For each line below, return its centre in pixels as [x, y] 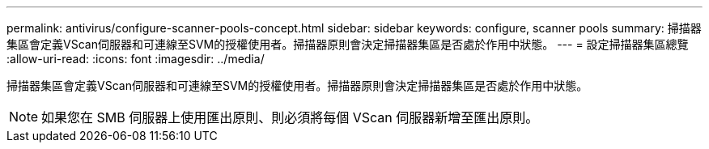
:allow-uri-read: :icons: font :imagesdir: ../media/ [136, 59]
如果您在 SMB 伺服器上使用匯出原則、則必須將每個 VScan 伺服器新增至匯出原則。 [290, 117]
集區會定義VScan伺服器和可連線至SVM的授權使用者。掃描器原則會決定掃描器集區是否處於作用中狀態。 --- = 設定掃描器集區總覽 [348, 44]
